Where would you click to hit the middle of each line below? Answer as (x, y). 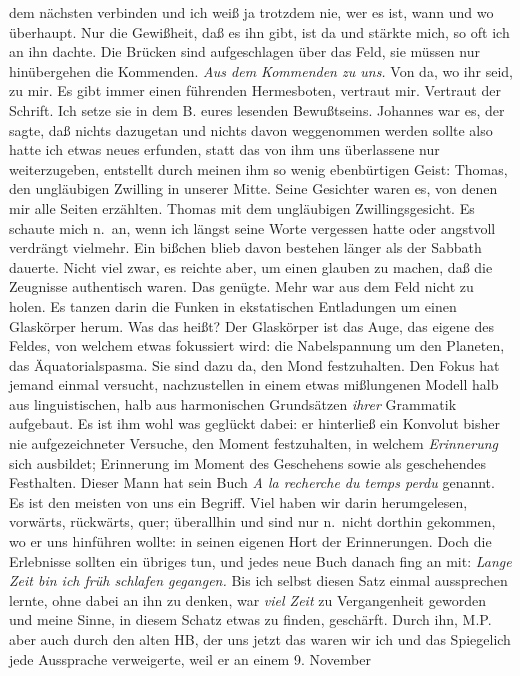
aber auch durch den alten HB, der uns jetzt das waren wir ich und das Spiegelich (260, 639)
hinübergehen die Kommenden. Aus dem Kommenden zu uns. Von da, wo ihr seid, (261, 70)
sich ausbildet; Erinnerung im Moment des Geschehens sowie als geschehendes (248, 462)
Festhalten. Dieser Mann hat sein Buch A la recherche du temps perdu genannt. (252, 482)
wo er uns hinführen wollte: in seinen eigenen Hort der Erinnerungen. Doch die (250, 541)
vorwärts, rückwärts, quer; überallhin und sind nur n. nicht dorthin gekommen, (252, 521)
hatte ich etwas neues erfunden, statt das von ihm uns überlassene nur (224, 149)
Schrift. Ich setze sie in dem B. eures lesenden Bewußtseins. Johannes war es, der (257, 109)
